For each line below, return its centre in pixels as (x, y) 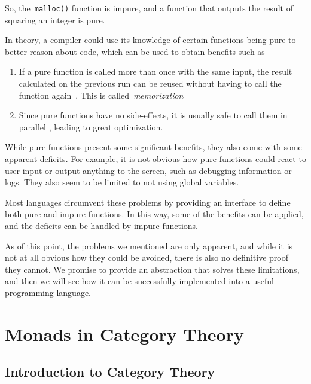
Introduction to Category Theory (110, 372)
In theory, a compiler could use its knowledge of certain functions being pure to (150, 40)
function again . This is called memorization (101, 95)
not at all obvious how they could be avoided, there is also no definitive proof (147, 257)
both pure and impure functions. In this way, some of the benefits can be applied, (154, 214)
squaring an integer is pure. (55, 19)
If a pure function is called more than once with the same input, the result (155, 71)
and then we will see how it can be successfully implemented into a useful (139, 281)
